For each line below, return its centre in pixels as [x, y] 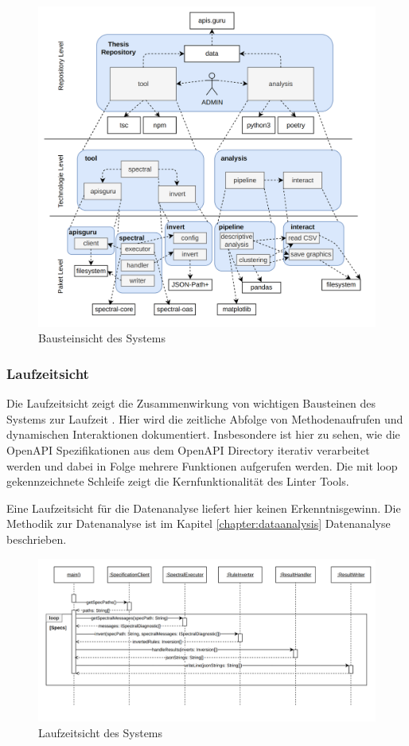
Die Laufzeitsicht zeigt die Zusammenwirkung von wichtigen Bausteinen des [191, 403]
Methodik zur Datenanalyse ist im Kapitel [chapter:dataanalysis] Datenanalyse [199, 523]
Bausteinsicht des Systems [102, 338]
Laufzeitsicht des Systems [101, 732]
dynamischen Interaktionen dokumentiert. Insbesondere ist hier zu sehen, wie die [203, 434]
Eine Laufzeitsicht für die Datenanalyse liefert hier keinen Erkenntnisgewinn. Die [204, 508]
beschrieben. [37, 539]
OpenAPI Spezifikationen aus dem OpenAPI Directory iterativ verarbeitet [188, 450]
